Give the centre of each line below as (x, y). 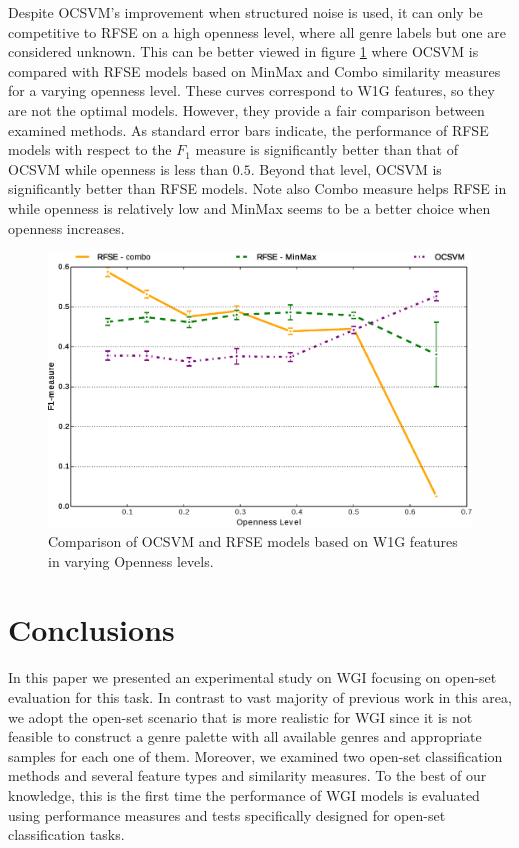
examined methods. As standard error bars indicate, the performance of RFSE (248, 129)
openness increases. (66, 227)
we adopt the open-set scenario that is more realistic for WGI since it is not (240, 716)
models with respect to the (90, 149)
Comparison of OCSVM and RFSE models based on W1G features (253, 541)
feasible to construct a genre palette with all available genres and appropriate (245, 736)
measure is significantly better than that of (326, 149)
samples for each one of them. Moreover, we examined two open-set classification (255, 755)
